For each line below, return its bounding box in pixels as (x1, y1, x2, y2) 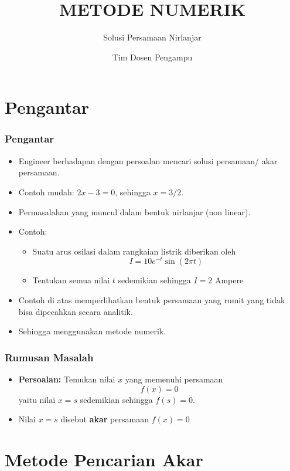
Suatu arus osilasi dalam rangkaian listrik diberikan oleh (32, 245, 236, 257)
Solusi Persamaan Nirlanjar (103, 31, 202, 43)
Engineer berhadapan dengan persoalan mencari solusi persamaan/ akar (18, 154, 278, 167)
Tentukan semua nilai (32, 274, 110, 286)
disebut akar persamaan (60, 413, 149, 425)
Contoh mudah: (18, 185, 74, 198)
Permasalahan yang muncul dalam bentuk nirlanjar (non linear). (18, 205, 251, 218)
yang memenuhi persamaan (125, 372, 223, 385)
